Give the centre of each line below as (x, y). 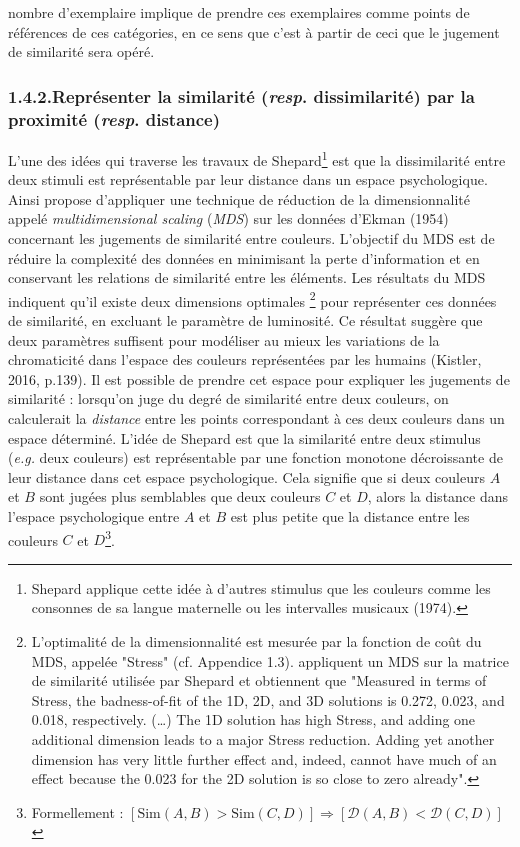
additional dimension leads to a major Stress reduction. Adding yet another (263, 738)
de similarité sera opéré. (81, 51)
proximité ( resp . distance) (114, 118)
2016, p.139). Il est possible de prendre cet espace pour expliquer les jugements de (259, 378)
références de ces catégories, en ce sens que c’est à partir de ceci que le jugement (254, 31)
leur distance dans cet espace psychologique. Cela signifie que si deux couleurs (246, 476)
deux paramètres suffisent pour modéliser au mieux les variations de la (224, 339)
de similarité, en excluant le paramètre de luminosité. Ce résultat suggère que (245, 319)
